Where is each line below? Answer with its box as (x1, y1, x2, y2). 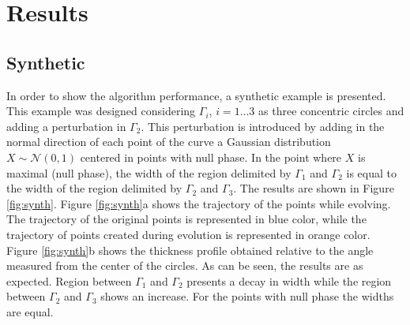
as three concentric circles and (258, 103, 404, 119)
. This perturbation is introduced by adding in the (141, 118, 385, 134)
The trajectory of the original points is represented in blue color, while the (6, 211, 367, 227)
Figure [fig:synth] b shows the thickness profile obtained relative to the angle (6, 241, 374, 258)
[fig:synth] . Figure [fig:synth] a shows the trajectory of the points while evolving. (6, 195, 391, 211)
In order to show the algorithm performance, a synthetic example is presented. (6, 87, 386, 103)
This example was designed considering (6, 103, 196, 119)
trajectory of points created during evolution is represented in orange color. (6, 226, 371, 242)
